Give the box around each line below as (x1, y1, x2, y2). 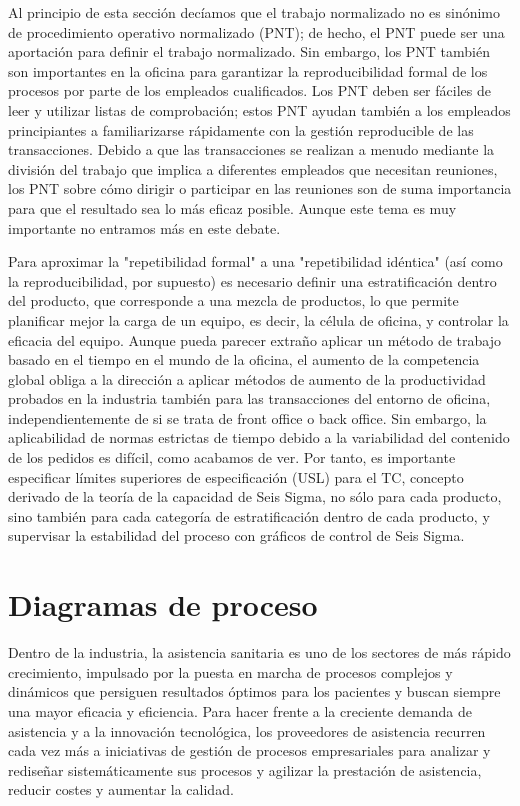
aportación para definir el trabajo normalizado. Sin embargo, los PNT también (8, 41, 491, 62)
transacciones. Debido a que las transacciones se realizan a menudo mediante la (8, 139, 495, 160)
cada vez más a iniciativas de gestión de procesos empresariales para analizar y (8, 740, 491, 761)
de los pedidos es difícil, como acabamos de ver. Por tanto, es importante (8, 447, 456, 468)
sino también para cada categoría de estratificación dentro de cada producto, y (8, 505, 490, 526)
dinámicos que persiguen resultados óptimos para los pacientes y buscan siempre (8, 681, 501, 702)
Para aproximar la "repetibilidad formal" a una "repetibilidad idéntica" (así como (8, 251, 503, 272)
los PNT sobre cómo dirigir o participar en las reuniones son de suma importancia (8, 178, 512, 199)
